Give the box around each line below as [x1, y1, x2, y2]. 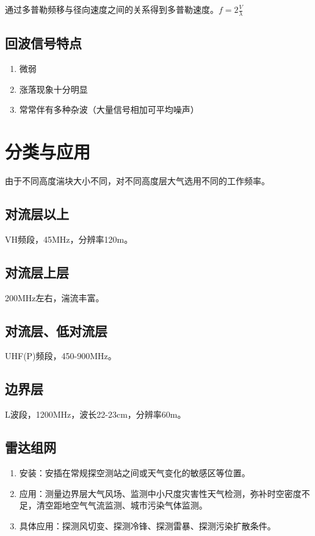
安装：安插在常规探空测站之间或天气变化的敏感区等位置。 [19, 466, 250, 479]
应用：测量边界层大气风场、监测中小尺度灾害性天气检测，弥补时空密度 [19, 487, 302, 499]
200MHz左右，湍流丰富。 [5, 291, 104, 304]
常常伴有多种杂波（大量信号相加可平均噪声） [19, 103, 199, 116]
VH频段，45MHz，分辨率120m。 [5, 232, 133, 245]
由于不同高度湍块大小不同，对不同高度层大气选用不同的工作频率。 [5, 174, 270, 187]
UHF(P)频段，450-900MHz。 [5, 349, 117, 362]
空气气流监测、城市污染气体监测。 [70, 499, 208, 512]
